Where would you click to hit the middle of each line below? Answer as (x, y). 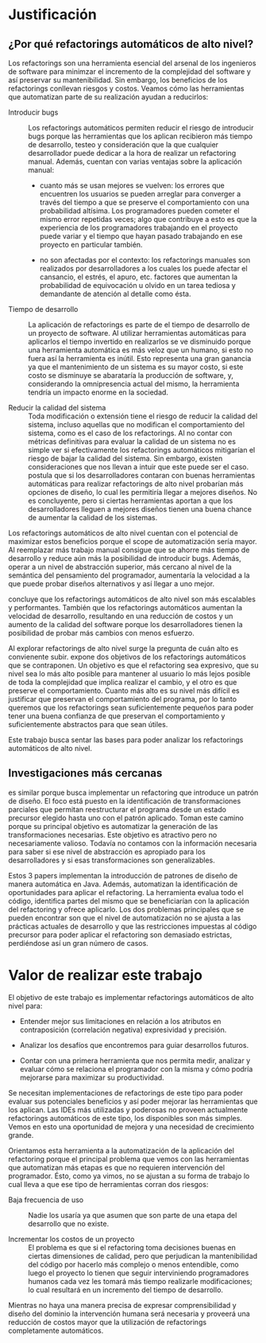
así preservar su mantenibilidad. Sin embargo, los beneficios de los (118, 80)
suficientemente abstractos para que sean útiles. (88, 724)
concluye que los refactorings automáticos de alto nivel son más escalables (132, 599)
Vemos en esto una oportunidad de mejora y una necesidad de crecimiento (131, 1127)
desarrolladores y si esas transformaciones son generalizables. (112, 860)
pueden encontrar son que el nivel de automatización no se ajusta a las (125, 917)
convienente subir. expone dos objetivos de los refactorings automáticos (127, 657)
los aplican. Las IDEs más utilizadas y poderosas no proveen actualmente (128, 1109)
